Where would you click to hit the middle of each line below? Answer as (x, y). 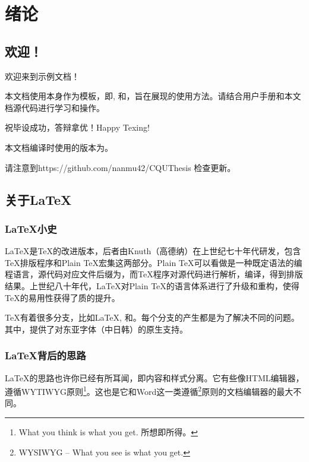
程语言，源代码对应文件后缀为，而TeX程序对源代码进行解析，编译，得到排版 (154, 274)
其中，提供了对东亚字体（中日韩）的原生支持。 (96, 329)
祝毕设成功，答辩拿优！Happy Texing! (77, 127)
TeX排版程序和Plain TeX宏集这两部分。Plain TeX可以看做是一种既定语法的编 (154, 262)
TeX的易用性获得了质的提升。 (62, 297)
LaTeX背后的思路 (45, 355)
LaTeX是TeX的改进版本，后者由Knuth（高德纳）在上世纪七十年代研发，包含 (153, 251)
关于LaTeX (38, 199)
